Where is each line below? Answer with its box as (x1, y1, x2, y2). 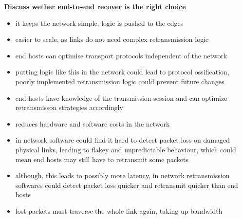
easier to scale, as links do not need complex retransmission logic (15, 34, 209, 44)
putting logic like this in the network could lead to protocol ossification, (15, 67, 229, 77)
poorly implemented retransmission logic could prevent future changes (15, 76, 224, 86)
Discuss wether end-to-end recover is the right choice (4, 1, 186, 11)
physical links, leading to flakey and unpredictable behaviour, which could (15, 144, 236, 154)
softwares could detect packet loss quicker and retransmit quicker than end (15, 180, 238, 190)
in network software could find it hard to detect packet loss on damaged (15, 135, 230, 145)
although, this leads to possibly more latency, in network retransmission (15, 170, 230, 181)
